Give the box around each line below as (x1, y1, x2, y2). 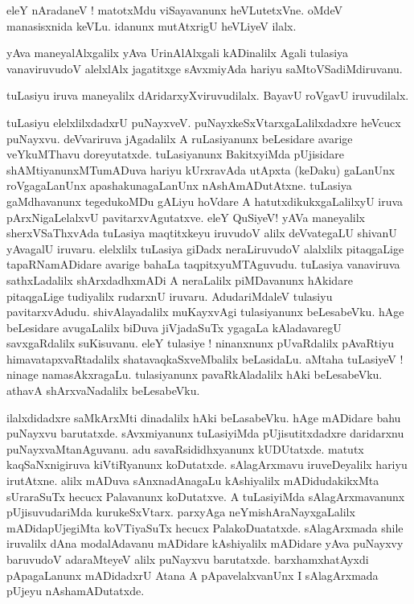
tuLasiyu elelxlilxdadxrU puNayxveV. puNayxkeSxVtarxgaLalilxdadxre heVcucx (6, 113, 401, 130)
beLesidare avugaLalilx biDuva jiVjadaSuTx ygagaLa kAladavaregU (6, 318, 342, 335)
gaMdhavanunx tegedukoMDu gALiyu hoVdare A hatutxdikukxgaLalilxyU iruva (6, 192, 404, 209)
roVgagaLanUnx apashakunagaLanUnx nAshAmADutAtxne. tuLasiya (6, 177, 352, 194)
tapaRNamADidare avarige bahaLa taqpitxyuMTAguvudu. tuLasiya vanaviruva (6, 256, 400, 273)
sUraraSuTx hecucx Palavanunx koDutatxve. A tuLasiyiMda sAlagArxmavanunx (6, 487, 405, 504)
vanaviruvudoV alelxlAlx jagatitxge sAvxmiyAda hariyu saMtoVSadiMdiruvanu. (6, 60, 403, 76)
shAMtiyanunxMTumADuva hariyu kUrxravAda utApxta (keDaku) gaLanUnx (6, 161, 396, 178)
